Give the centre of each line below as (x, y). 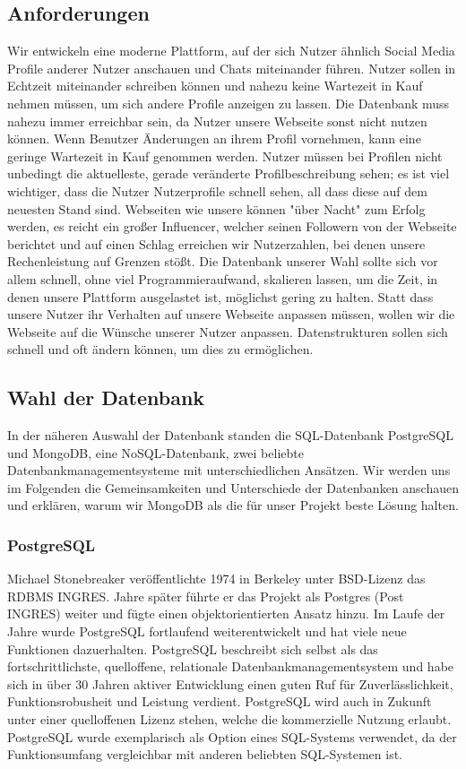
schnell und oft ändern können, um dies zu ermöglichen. (160, 349)
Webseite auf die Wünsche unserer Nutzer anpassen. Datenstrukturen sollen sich (228, 331)
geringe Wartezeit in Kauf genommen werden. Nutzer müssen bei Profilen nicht (225, 156)
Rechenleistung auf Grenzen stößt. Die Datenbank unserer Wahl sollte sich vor (223, 261)
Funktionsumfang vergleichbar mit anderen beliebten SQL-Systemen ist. (205, 754)
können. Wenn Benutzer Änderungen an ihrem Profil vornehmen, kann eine (214, 138)
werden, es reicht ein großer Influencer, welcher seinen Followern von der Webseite (232, 226)
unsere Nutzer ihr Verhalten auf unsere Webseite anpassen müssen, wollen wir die (231, 314)
